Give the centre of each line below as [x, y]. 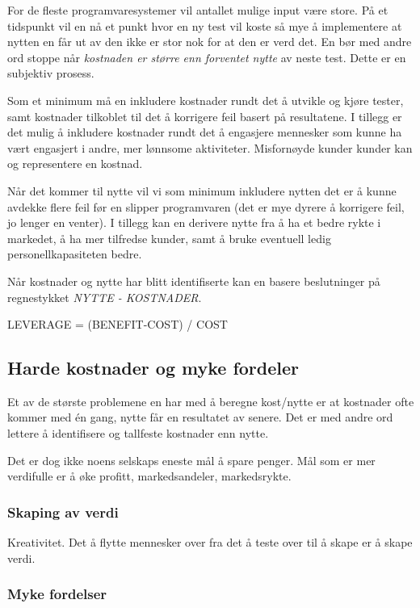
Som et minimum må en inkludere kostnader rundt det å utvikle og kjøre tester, [206, 100]
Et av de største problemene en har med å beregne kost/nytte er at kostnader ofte [211, 401]
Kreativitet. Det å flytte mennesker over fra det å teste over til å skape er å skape [210, 542]
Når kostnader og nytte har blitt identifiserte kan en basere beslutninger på [194, 281]
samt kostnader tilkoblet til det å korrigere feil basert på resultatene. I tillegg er [205, 116]
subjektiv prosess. [51, 73]
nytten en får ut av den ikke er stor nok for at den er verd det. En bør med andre [210, 42]
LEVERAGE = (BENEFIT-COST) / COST [118, 324]
